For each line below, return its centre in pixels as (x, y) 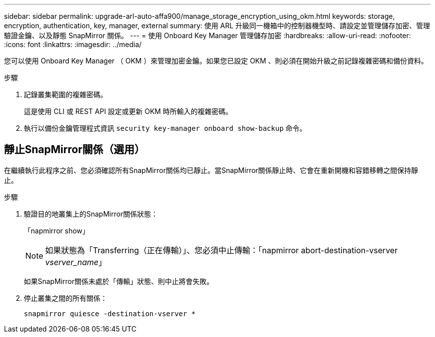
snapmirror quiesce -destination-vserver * (110, 313)
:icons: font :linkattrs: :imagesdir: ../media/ (73, 44)
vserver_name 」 (76, 262)
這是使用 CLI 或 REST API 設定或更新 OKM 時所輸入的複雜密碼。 (128, 111)
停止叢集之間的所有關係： (66, 298)
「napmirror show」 (57, 230)
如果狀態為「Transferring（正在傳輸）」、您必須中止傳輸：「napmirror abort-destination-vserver (221, 250)
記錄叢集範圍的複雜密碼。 (66, 94)
